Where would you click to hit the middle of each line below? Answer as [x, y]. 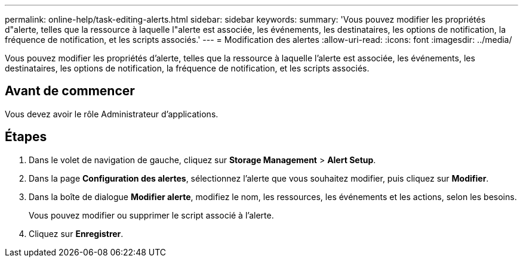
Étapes [26, 137]
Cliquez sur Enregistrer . [76, 233]
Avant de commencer [70, 91]
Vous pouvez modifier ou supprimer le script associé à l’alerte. [151, 215]
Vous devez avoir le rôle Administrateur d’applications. [112, 114]
